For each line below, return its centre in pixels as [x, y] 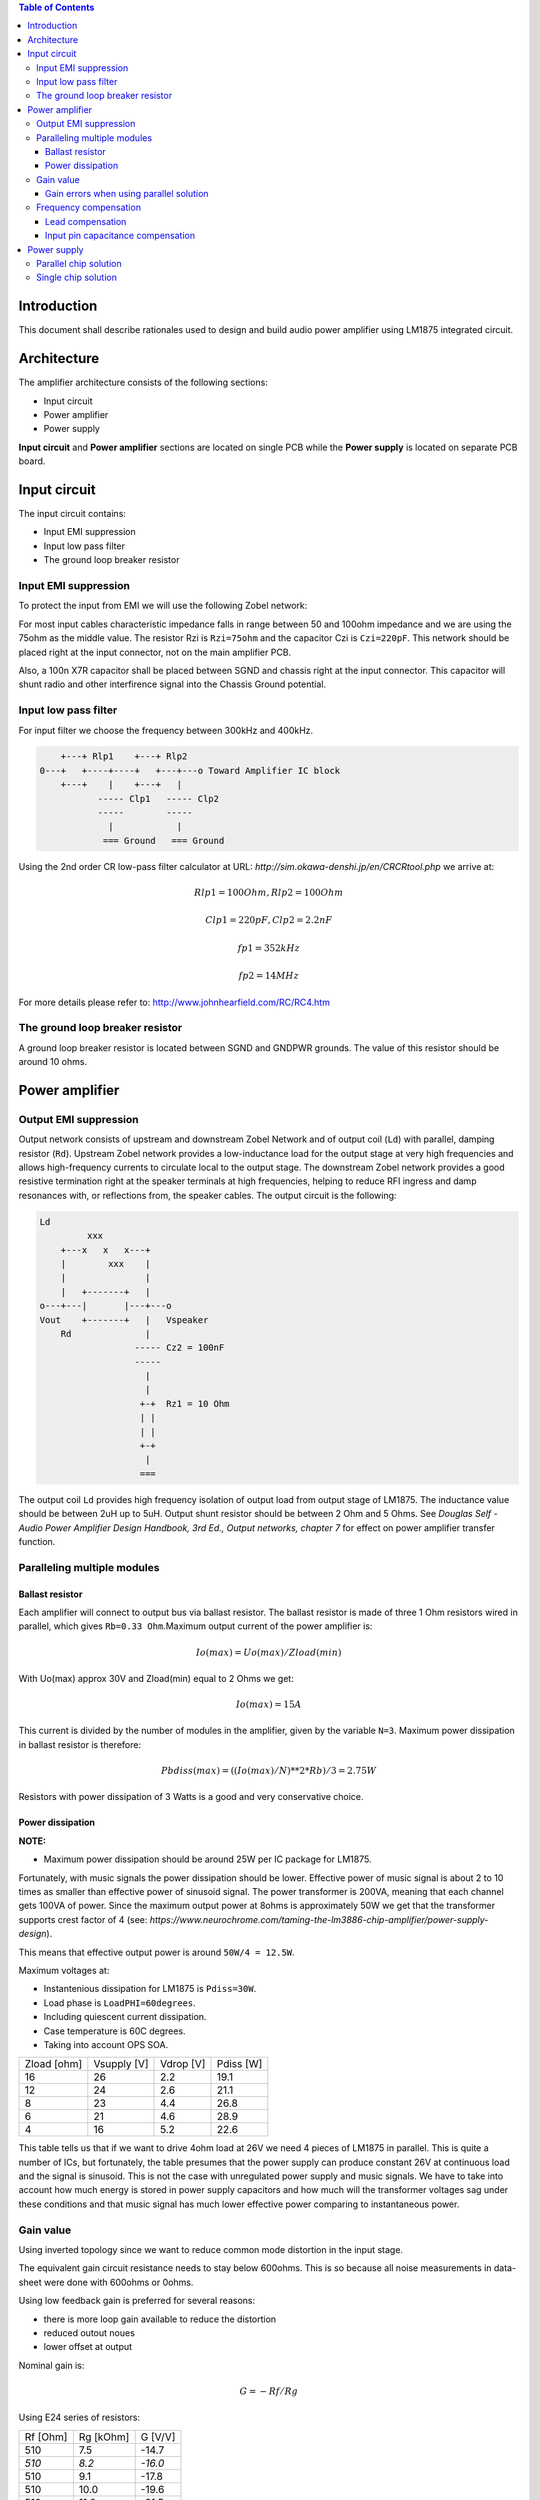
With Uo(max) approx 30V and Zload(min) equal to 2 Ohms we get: [156, 1678]
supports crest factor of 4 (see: [83, 1919]
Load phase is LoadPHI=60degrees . [120, 2002]
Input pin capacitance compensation [120, 236]
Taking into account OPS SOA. [106, 2044]
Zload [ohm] [53, 2064]
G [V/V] [158, 2437]
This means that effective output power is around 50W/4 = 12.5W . [156, 1952]
